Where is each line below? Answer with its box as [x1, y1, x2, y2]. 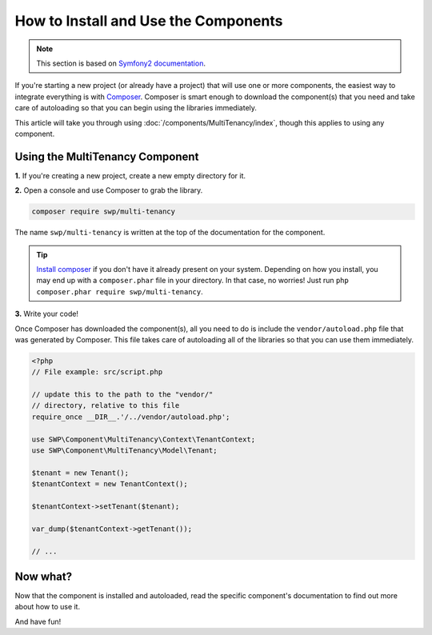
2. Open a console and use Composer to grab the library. [14, 186, 203, 195]
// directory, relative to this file [31, 401, 180, 410]
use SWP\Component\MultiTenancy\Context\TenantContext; [31, 434, 256, 444]
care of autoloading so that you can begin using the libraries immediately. [14, 103, 258, 113]
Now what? [14, 569, 72, 583]
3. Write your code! [14, 309, 79, 319]
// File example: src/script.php [31, 368, 163, 377]
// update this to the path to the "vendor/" [31, 390, 214, 399]
